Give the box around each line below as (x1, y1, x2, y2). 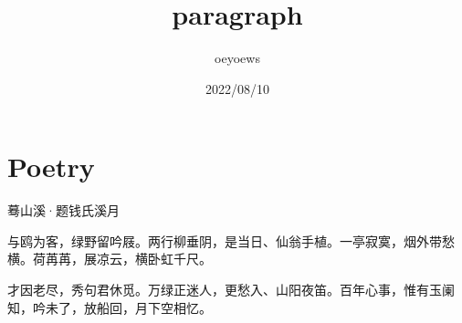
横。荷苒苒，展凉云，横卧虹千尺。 (7, 249, 212, 268)
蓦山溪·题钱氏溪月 (7, 201, 120, 220)
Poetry (7, 148, 95, 185)
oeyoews (215, 48, 260, 68)
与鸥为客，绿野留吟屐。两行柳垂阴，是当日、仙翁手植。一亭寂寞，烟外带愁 (7, 231, 455, 250)
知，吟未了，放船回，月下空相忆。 (7, 297, 212, 317)
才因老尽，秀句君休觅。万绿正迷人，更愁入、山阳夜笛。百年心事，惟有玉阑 (7, 280, 455, 299)
